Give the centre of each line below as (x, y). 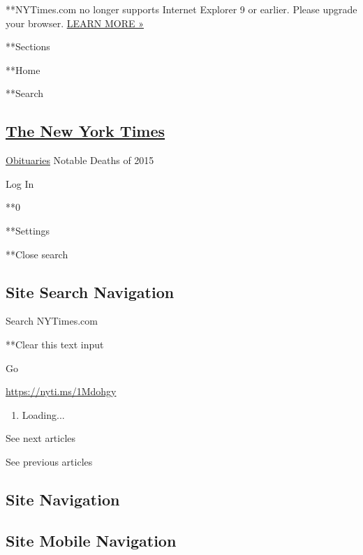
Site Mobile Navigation (91, 540)
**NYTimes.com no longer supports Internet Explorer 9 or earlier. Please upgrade (181, 9)
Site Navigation (63, 499)
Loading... (43, 414)
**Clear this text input (55, 344)
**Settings (28, 230)
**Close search (37, 254)
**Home (23, 69)
